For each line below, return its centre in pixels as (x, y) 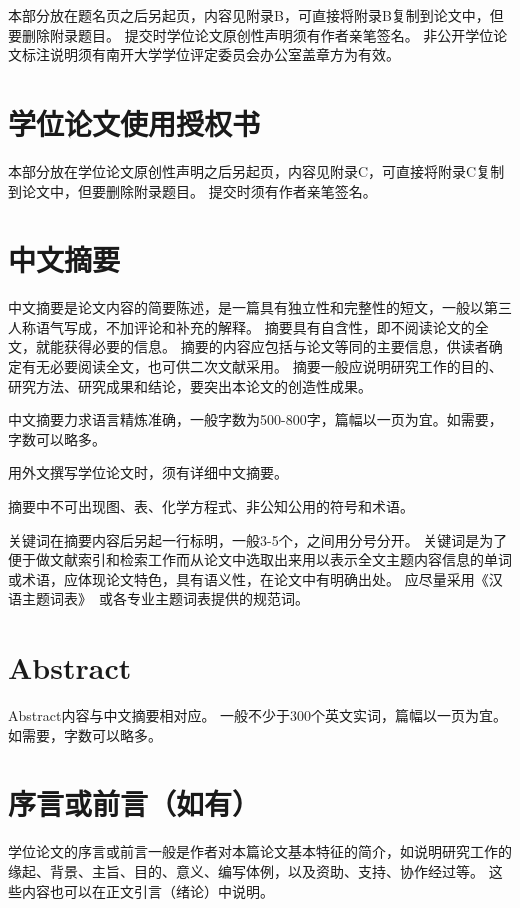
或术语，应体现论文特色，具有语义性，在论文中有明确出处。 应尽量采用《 (248, 578)
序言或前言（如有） (134, 803)
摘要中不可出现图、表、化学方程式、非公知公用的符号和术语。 (211, 505)
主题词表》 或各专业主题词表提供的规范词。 (165, 598)
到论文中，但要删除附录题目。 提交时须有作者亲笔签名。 (192, 190)
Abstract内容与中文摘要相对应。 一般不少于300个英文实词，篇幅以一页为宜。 (258, 715)
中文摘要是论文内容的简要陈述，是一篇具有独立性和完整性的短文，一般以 (246, 307)
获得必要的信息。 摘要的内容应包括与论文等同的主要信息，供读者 (276, 346)
